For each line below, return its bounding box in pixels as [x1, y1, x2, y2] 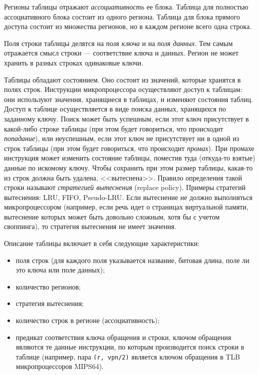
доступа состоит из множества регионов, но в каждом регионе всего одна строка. [4, 21, 252, 31]
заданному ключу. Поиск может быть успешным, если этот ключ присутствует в [4, 113, 249, 123]
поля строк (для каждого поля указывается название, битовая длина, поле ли [15, 254, 250, 265]
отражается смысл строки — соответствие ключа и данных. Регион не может [4, 47, 239, 58]
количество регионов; [15, 281, 81, 291]
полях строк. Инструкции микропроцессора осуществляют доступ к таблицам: [4, 84, 243, 94]
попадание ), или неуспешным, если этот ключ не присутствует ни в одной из [4, 133, 240, 143]
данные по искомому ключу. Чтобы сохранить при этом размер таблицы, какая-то [4, 162, 253, 172]
